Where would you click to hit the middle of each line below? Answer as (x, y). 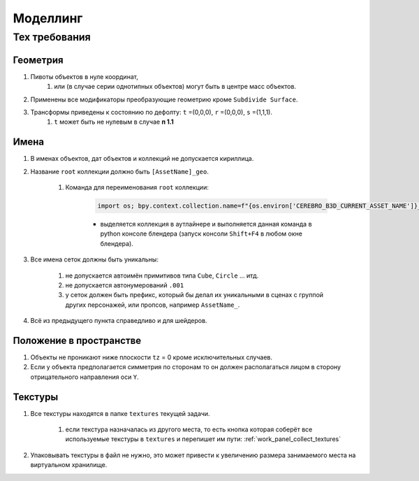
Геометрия (38, 60)
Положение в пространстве (77, 340)
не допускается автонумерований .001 (125, 285)
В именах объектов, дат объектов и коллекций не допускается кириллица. (142, 159)
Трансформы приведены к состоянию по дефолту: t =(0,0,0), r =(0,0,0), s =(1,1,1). (151, 112)
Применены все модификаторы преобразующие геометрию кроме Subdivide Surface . (164, 99)
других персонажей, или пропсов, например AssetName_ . (153, 305)
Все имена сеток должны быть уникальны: (94, 259)
